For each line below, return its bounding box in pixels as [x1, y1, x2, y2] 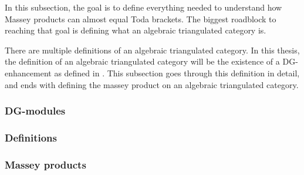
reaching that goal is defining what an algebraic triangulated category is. [5, 24, 266, 36]
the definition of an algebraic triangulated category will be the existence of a [5, 55, 280, 68]
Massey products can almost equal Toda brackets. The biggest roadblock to [5, 12, 276, 25]
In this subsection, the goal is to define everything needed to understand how [5, 1, 282, 13]
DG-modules [5, 103, 66, 118]
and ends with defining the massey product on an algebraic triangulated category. [5, 78, 299, 90]
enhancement [5, 66, 52, 79]
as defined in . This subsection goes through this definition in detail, [54, 66, 300, 79]
